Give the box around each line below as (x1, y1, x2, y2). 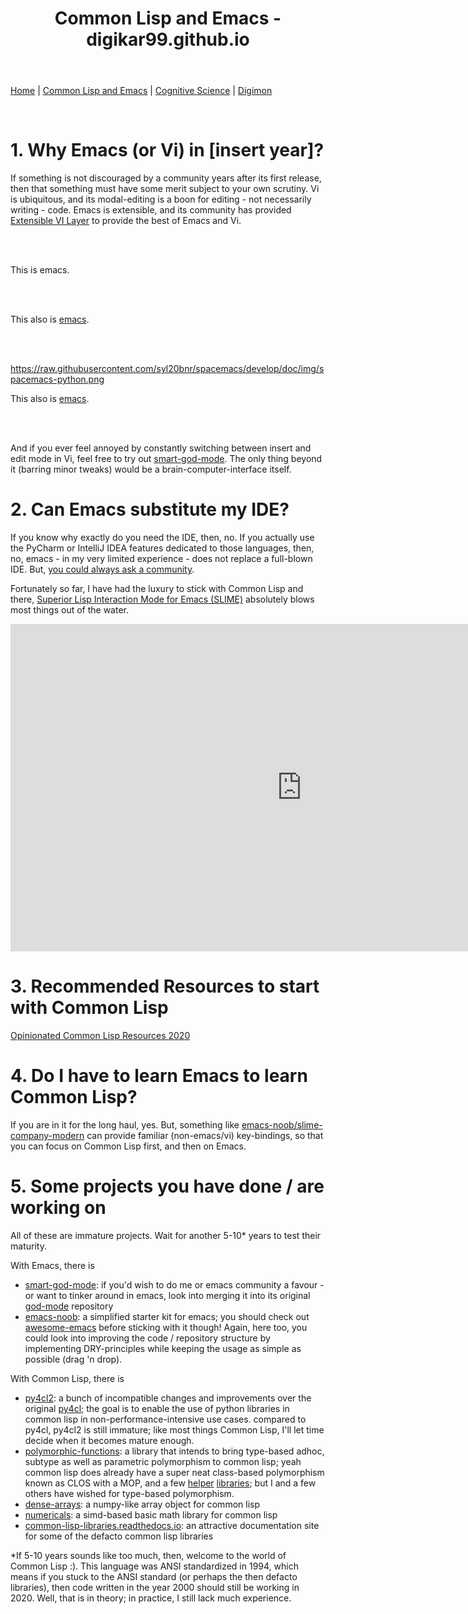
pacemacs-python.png (10, 373, 105, 386)
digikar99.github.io (86, 28, 250, 51)
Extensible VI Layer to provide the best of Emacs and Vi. (10, 215, 242, 227)
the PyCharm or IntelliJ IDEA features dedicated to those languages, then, (10, 542, 315, 554)
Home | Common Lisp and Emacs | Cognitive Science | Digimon (10, 85, 273, 97)
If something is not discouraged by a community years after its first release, (10, 172, 322, 184)
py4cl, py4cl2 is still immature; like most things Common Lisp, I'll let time (24, 1423, 325, 1436)
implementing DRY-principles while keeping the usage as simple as (24, 1342, 302, 1354)
